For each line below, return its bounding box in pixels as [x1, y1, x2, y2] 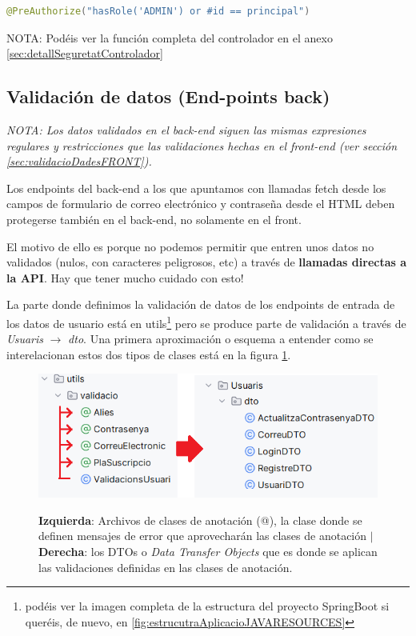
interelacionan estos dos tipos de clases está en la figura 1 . [6, 346, 291, 362]
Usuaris [6, 330, 44, 347]
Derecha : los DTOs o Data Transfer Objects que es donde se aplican [38, 542, 378, 559]
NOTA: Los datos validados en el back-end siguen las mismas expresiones [6, 121, 366, 138]
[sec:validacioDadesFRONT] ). [6, 153, 152, 170]
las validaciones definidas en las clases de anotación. [38, 558, 293, 575]
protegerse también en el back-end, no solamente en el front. [6, 210, 302, 227]
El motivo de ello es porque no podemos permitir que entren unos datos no [6, 238, 374, 254]
